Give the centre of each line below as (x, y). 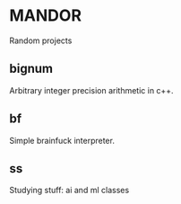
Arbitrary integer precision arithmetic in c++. (91, 90)
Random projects (41, 40)
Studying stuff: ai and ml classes (69, 191)
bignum (31, 69)
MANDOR (46, 16)
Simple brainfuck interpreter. (62, 140)
